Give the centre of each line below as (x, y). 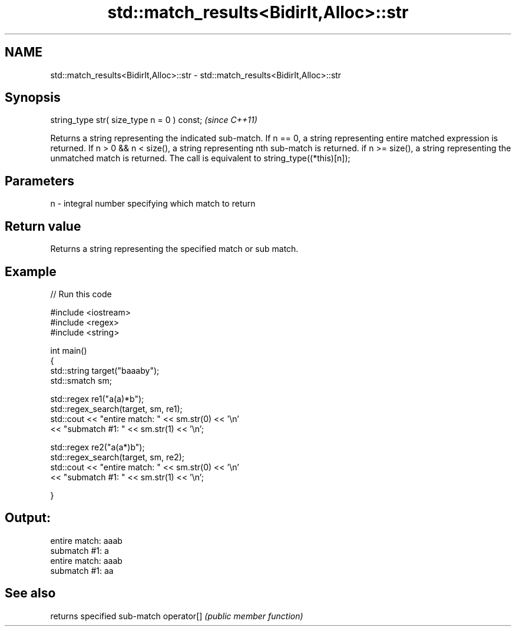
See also (30, 593)
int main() (69, 350)
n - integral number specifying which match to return (153, 204)
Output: (28, 518)
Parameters (39, 181)
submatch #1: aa (82, 570)
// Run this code (81, 294)
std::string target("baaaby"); (105, 370)
